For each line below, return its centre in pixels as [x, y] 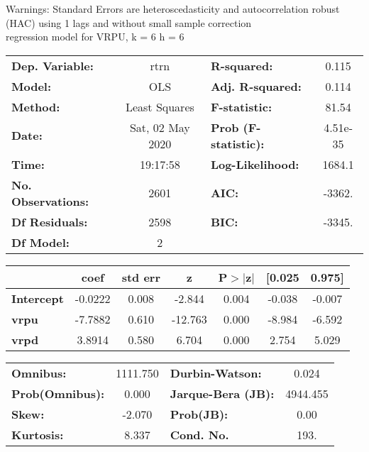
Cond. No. [199, 434]
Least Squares [160, 106]
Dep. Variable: [53, 65]
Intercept [38, 298]
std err [141, 277]
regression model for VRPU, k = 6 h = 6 [95, 37]
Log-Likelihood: [255, 164]
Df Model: [40, 242]
